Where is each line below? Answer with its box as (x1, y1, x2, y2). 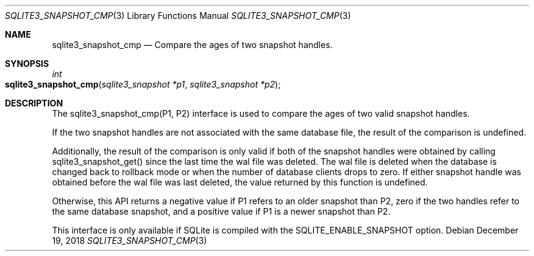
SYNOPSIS (5, 58, 49, 69)
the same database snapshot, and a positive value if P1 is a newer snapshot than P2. (52, 206, 391, 216)
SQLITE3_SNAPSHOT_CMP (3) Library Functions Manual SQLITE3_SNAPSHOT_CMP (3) (5, 10, 351, 21)
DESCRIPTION (5, 98, 63, 108)
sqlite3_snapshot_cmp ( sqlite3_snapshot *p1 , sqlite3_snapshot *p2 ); (5, 79, 281, 89)
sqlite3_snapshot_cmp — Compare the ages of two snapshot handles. (52, 40, 333, 50)
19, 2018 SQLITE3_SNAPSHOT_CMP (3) (52, 235, 207, 246)
